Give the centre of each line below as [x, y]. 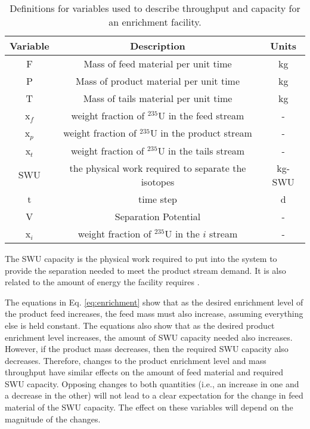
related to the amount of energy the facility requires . [102, 282]
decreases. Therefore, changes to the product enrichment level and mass [136, 360]
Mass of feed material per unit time [158, 64]
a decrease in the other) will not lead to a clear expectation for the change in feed [154, 395]
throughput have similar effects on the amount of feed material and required [144, 372]
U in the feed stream [201, 115]
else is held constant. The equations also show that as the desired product [140, 325]
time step [158, 199]
